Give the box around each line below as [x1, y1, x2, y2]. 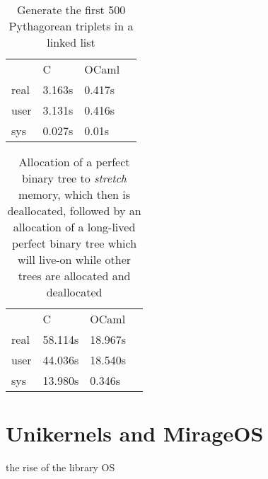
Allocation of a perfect [18, 154, 130, 170]
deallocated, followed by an [7, 202, 141, 219]
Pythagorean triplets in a [8, 18, 134, 34]
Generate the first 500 [16, 1, 126, 18]
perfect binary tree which [11, 235, 137, 251]
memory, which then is [18, 186, 130, 202]
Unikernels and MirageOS [6, 419, 264, 448]
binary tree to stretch [22, 170, 127, 186]
